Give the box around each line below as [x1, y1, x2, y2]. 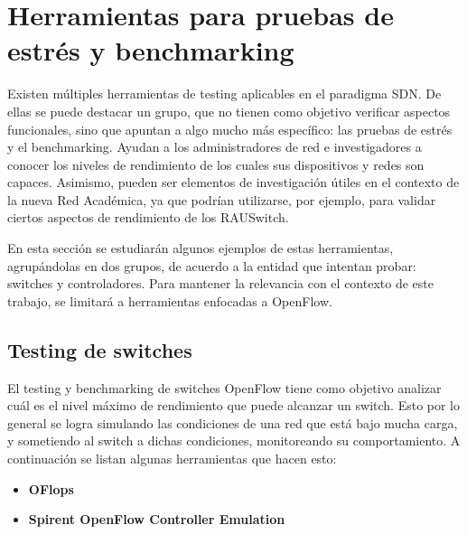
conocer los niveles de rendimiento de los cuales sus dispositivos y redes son [7, 155, 425, 173]
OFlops [28, 479, 74, 498]
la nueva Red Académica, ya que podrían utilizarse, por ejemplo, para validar [7, 190, 436, 209]
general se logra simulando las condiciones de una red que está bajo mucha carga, [7, 413, 458, 432]
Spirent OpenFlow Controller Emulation [28, 510, 285, 529]
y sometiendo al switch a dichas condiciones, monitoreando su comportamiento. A [7, 431, 461, 450]
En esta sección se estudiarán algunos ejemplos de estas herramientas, [7, 239, 394, 258]
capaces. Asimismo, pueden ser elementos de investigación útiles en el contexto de [7, 173, 460, 192]
